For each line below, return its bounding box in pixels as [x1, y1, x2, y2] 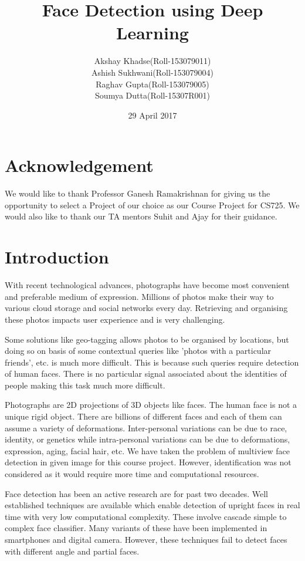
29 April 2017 [128, 109, 177, 121]
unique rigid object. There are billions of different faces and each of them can [5, 410, 282, 423]
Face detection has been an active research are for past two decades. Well [5, 487, 268, 499]
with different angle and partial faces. [5, 545, 140, 557]
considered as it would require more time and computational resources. [5, 468, 259, 480]
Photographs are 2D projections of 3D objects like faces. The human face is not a [5, 398, 297, 411]
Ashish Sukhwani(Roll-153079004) [91, 66, 214, 78]
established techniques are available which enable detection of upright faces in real [5, 499, 300, 511]
